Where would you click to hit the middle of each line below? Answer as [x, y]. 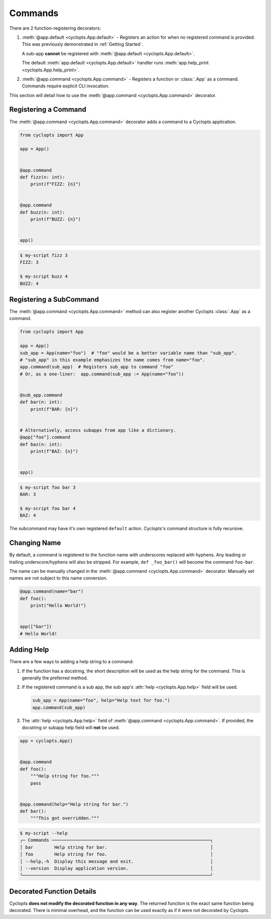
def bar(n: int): [41, 402]
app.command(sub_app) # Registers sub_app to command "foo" [97, 367]
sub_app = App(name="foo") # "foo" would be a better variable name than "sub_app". [128, 353]
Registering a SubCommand [54, 299]
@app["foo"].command [45, 437]
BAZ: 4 [28, 516]
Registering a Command [48, 110]
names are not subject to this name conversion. [58, 578]
